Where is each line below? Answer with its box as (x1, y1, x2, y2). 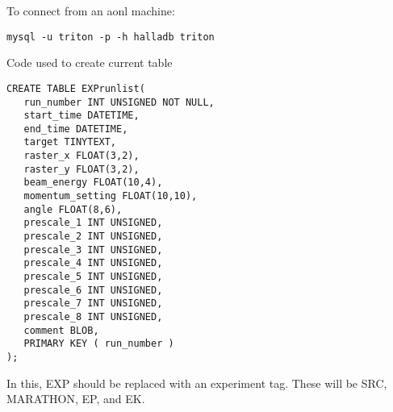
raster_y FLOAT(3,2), (23, 163, 140, 175)
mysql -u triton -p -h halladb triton (6, 31, 215, 43)
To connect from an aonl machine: (6, 2, 175, 19)
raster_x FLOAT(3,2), (23, 150, 140, 162)
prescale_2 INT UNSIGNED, (23, 231, 163, 243)
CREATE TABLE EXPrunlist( (6, 82, 145, 94)
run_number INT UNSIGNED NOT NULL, (23, 96, 215, 108)
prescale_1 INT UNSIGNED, (23, 217, 163, 229)
